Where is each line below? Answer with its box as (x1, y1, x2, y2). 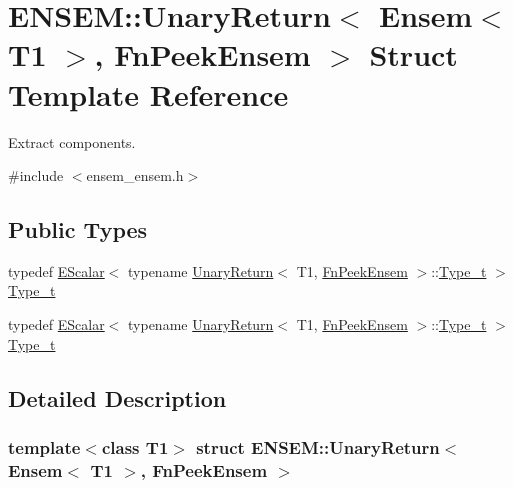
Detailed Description (8, 382, 227, 413)
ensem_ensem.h (86, 165, 184, 186)
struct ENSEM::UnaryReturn (196, 434, 440, 459)
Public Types (8, 214, 148, 245)
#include (8, 165, 64, 186)
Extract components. (8, 131, 136, 152)
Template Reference (8, 73, 289, 114)
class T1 (101, 434, 169, 459)
